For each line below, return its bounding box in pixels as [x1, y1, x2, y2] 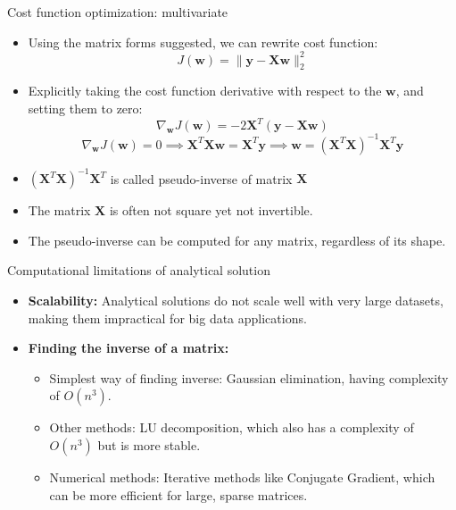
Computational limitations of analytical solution [7, 261, 270, 280]
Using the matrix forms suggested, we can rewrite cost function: [28, 32, 378, 51]
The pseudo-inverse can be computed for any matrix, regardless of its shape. [28, 230, 446, 249]
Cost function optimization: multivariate [7, 3, 228, 21]
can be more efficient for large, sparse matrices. [49, 485, 308, 504]
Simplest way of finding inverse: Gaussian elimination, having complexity [49, 368, 449, 387]
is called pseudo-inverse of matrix [110, 169, 293, 188]
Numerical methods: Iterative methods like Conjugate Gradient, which [49, 467, 435, 486]
